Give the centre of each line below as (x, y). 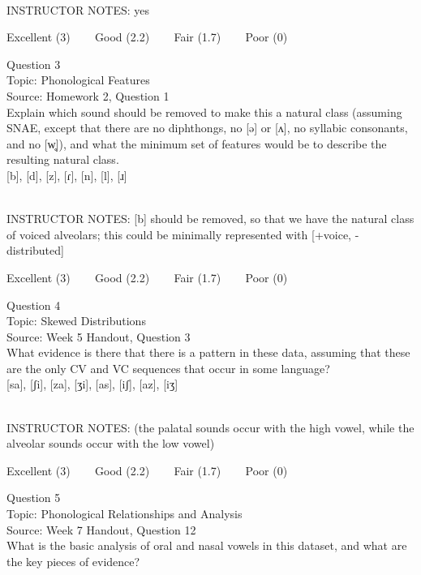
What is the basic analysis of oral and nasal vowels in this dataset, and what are (207, 545)
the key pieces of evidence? (73, 561)
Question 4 (34, 305)
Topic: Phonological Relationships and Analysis (125, 514)
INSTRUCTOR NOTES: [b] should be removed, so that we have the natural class (210, 219)
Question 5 (34, 498)
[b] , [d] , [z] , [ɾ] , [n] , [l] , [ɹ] (67, 175)
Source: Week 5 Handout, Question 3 (99, 336)
